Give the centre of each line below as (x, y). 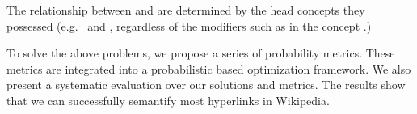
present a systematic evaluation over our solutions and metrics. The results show (206, 84)
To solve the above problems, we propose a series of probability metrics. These (201, 53)
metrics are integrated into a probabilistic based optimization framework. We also (209, 68)
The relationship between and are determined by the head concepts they (186, 10)
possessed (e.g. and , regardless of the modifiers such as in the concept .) (189, 25)
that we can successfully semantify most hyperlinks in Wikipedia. (168, 100)
